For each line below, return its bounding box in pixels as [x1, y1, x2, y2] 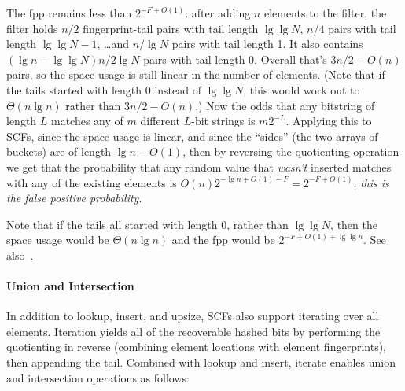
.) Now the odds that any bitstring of [195, 97, 375, 113]
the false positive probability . [6, 190, 142, 206]
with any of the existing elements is [6, 174, 177, 190]
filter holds [6, 20, 58, 36]
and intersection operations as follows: [6, 369, 190, 385]
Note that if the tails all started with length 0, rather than [6, 216, 289, 232]
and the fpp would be [171, 231, 275, 248]
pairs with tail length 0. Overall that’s [143, 50, 327, 67]
